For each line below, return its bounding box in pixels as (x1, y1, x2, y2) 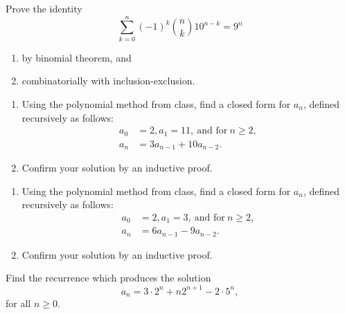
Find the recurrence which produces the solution (6, 270, 211, 285)
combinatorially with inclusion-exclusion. (21, 73, 195, 88)
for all (6, 295, 31, 310)
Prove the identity (6, 1, 82, 15)
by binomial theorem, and (21, 50, 132, 64)
